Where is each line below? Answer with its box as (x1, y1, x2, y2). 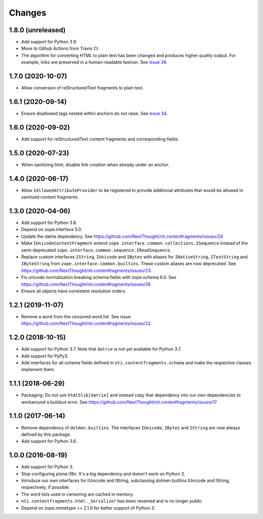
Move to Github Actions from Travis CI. (21, 45, 99, 51)
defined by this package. (21, 431, 71, 437)
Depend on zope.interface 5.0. (21, 227, 82, 232)
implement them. (21, 367, 56, 373)
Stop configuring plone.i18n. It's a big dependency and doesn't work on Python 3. (21, 471, 185, 477)
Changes (9, 7, 46, 18)
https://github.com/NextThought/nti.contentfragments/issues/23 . (21, 268, 152, 273)
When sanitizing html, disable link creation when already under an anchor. (21, 162, 170, 167)
